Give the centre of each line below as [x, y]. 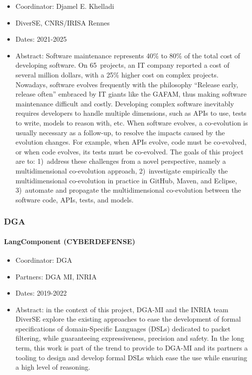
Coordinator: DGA [44, 260]
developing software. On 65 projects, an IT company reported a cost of [122, 65]
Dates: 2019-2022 [41, 293]
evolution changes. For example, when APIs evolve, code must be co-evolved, [131, 142]
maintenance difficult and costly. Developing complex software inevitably [125, 103]
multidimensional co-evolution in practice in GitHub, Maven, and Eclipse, [126, 180]
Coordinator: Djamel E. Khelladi [65, 6]
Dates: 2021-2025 [41, 39]
